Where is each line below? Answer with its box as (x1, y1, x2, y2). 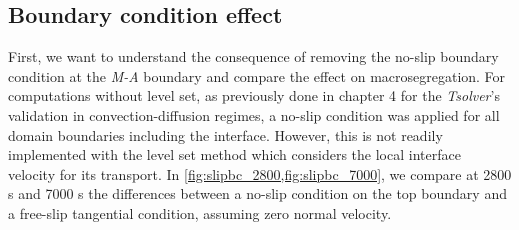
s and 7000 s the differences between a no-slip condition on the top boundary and (8, 183, 507, 204)
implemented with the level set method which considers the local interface (8, 144, 461, 165)
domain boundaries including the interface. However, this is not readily (8, 124, 443, 145)
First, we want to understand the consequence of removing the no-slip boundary (8, 46, 499, 67)
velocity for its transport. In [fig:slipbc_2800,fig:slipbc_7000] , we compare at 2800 (8, 163, 512, 184)
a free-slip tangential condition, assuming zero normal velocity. (8, 202, 392, 223)
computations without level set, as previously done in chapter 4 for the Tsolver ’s (8, 85, 500, 106)
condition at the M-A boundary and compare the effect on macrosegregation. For (8, 65, 506, 86)
